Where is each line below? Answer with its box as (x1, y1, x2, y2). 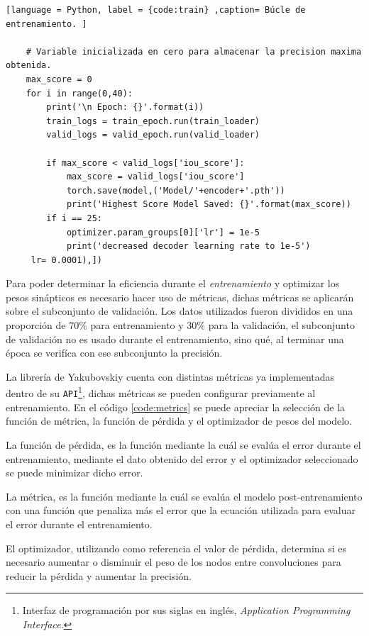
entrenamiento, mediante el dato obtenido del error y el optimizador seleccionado (6, 451, 358, 466)
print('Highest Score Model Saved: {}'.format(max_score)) (66, 199, 351, 210)
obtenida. (6, 60, 52, 71)
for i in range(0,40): (26, 88, 133, 99)
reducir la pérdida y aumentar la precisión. (6, 568, 192, 583)
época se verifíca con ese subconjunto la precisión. (6, 345, 223, 360)
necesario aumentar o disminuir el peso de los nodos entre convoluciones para (6, 554, 341, 569)
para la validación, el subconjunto (208, 318, 355, 333)
